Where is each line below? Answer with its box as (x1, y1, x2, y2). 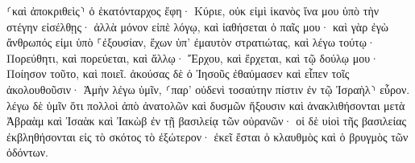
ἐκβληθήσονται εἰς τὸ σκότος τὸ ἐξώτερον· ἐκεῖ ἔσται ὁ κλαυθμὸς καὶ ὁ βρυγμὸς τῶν (6, 128, 409, 145)
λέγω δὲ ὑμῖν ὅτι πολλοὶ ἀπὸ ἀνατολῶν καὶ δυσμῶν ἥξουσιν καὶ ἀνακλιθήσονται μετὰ (6, 96, 405, 113)
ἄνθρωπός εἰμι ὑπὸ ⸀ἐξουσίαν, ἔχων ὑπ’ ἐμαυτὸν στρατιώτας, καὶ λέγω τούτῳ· (6, 34, 376, 51)
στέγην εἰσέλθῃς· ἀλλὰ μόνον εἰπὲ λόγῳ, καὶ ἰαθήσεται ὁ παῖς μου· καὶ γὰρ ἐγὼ (6, 18, 389, 35)
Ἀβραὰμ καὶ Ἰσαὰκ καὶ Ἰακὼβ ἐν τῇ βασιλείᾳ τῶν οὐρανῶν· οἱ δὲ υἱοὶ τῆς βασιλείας (6, 112, 407, 129)
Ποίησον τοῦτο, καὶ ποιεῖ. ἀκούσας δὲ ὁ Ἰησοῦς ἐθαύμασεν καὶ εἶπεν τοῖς (6, 65, 350, 82)
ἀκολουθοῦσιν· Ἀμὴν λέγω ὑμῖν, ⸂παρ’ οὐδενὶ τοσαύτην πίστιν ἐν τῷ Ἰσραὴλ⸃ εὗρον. (6, 80, 410, 97)
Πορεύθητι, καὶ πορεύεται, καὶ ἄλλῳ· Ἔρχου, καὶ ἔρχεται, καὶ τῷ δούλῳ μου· (6, 49, 380, 66)
